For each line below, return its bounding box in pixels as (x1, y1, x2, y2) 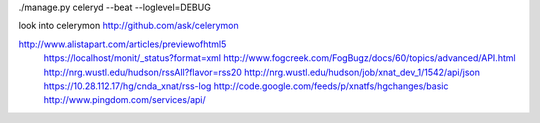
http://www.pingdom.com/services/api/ (43, 94, 207, 106)
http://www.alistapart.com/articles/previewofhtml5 (18, 38, 227, 50)
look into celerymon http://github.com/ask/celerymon (18, 20, 239, 32)
